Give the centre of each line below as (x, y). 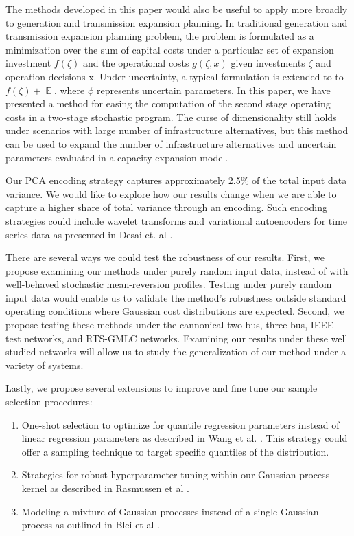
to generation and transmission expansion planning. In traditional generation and (177, 22)
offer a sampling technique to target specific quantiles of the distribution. (175, 451)
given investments (268, 63)
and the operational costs (136, 63)
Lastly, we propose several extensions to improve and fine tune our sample (162, 388)
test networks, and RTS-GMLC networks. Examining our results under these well (177, 338)
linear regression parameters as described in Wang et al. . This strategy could (185, 438)
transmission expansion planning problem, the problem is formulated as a (160, 36)
